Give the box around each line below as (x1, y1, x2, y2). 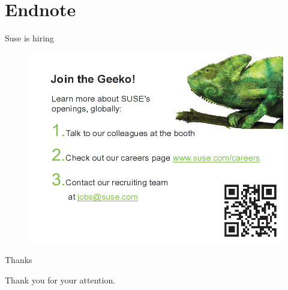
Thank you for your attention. (5, 273, 116, 286)
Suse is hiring (5, 32, 54, 44)
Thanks (5, 253, 32, 266)
